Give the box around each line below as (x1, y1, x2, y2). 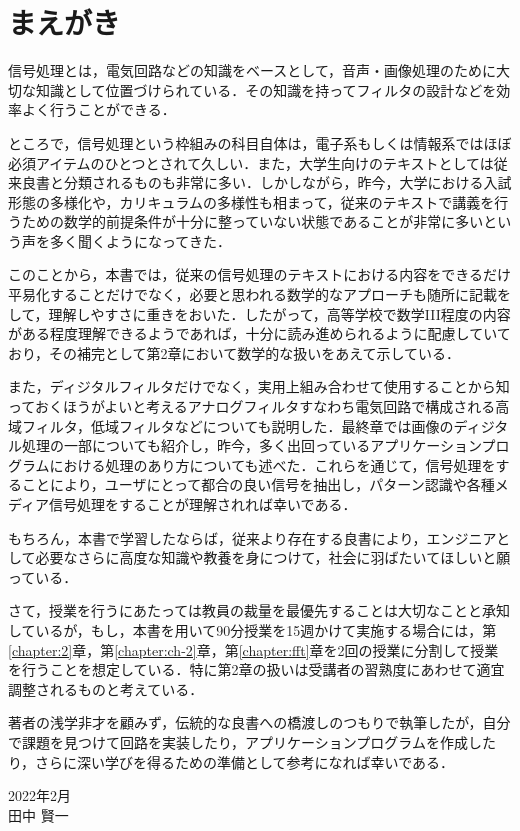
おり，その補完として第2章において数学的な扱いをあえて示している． (8, 342, 461, 363)
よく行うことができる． (21, 99, 176, 120)
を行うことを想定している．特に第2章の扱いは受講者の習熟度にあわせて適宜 (8, 659, 505, 680)
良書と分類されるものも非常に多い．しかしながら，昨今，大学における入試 (21, 172, 512, 193)
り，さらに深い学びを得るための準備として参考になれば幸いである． (8, 751, 455, 772)
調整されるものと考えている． (8, 678, 204, 699)
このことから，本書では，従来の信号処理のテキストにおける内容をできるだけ (8, 264, 511, 285)
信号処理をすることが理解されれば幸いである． (49, 494, 357, 514)
